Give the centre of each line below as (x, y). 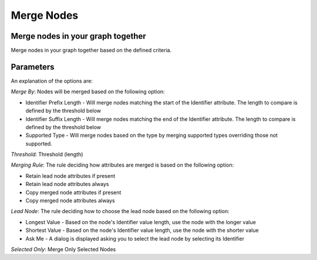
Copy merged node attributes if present (73, 192)
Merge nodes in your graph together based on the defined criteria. (91, 50)
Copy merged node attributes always (70, 201)
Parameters (33, 67)
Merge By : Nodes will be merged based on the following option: (88, 92)
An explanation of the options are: (52, 81)
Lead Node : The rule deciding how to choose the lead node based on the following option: (120, 211)
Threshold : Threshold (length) (47, 154)
